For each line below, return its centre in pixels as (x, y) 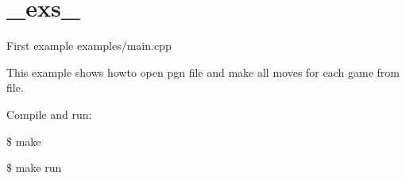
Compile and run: (49, 114)
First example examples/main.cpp (89, 46)
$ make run (34, 168)
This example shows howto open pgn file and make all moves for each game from (203, 72)
